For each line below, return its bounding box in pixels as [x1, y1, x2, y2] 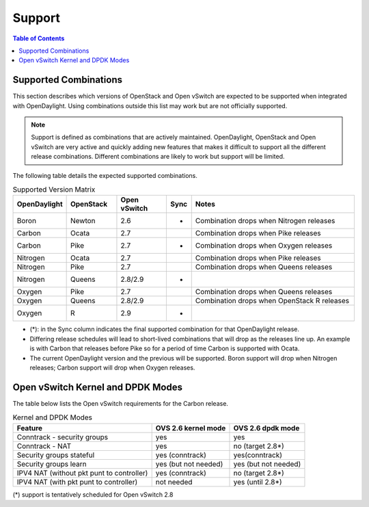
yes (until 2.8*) [233, 477, 283, 486]
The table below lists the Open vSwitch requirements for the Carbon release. [12, 399, 229, 407]
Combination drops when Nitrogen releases [195, 216, 336, 226]
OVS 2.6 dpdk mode [233, 423, 300, 432]
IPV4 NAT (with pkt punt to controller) [16, 477, 138, 486]
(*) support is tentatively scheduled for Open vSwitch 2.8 [12, 490, 174, 499]
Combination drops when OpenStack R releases [195, 296, 350, 306]
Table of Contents [12, 34, 65, 42]
